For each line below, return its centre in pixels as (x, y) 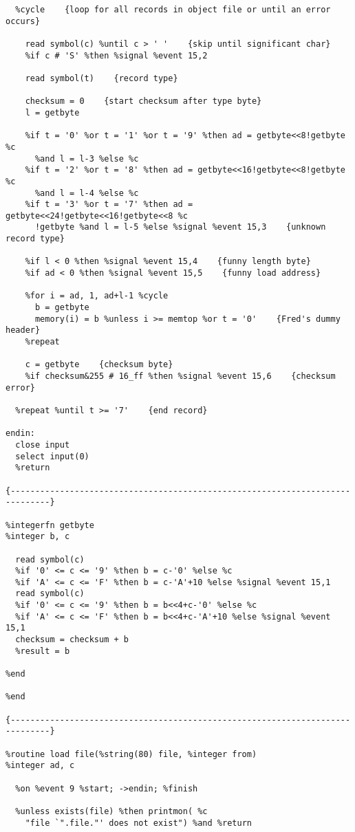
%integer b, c (38, 537)
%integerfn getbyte (50, 525)
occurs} (23, 21)
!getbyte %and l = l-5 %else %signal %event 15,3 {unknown (180, 227)
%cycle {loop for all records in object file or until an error (173, 10)
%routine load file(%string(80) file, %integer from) (131, 754)
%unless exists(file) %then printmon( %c (111, 811)
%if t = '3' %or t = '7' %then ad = (109, 205)
